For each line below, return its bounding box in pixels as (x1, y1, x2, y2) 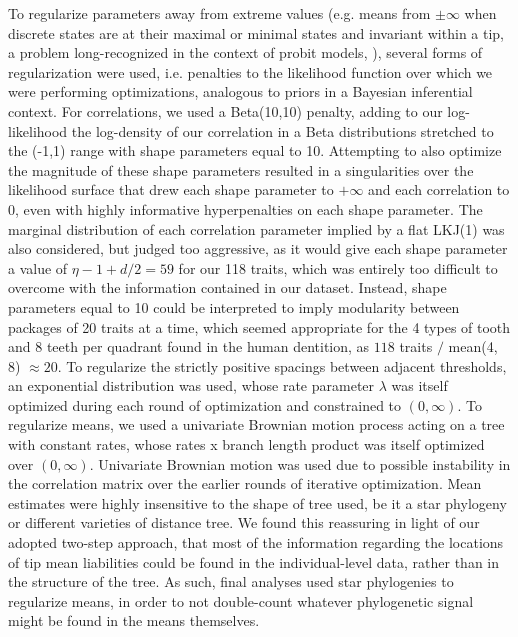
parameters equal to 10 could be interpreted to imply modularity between (8, 296, 460, 317)
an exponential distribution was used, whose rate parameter (8, 375, 375, 396)
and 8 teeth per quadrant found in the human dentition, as (8, 336, 370, 357)
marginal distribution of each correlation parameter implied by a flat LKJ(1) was (8, 218, 505, 239)
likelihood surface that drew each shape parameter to (8, 179, 334, 200)
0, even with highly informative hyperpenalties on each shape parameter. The (8, 198, 483, 219)
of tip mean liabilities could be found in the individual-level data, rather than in (8, 551, 500, 572)
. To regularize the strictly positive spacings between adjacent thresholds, (57, 355, 507, 376)
